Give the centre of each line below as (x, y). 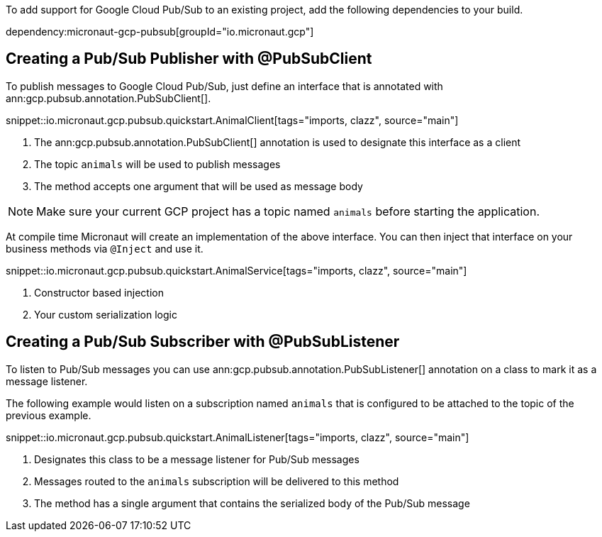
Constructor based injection (99, 292)
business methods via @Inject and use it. (105, 248)
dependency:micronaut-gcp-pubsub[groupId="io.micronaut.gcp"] (160, 32)
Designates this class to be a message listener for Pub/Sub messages (197, 459)
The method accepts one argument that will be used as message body (199, 186)
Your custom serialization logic (106, 314)
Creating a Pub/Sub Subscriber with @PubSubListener (203, 342)
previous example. (49, 415)
